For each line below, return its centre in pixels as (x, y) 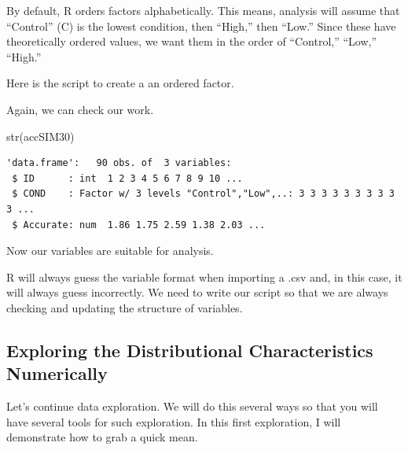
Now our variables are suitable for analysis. (110, 251)
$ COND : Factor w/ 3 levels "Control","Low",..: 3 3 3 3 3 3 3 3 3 (203, 194)
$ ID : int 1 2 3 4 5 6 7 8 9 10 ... (127, 178)
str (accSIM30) (40, 136)
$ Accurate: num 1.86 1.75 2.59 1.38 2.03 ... (139, 225)
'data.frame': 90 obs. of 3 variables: (119, 163)
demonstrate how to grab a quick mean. (102, 437)
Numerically (57, 373)
